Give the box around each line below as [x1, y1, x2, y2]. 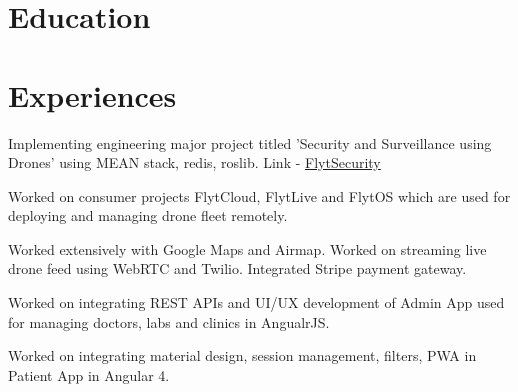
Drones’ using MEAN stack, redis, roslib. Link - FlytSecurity [8, 152, 381, 173]
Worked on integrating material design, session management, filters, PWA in [8, 345, 477, 366]
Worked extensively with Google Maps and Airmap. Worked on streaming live [8, 238, 487, 259]
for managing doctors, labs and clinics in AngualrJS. [8, 311, 330, 332]
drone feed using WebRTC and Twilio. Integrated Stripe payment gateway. [8, 258, 467, 279]
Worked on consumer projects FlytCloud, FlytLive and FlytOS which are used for [8, 185, 511, 206]
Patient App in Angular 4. [8, 364, 170, 385]
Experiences [8, 74, 177, 115]
